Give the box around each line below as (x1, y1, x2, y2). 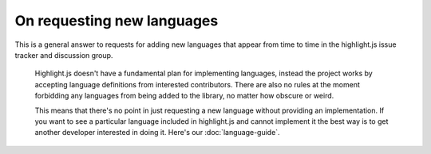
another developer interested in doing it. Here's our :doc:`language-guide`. (34, 128, 280, 137)
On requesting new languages (14, 12, 219, 29)
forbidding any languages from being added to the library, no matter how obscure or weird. (34, 91, 334, 101)
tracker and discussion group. (14, 50, 113, 60)
